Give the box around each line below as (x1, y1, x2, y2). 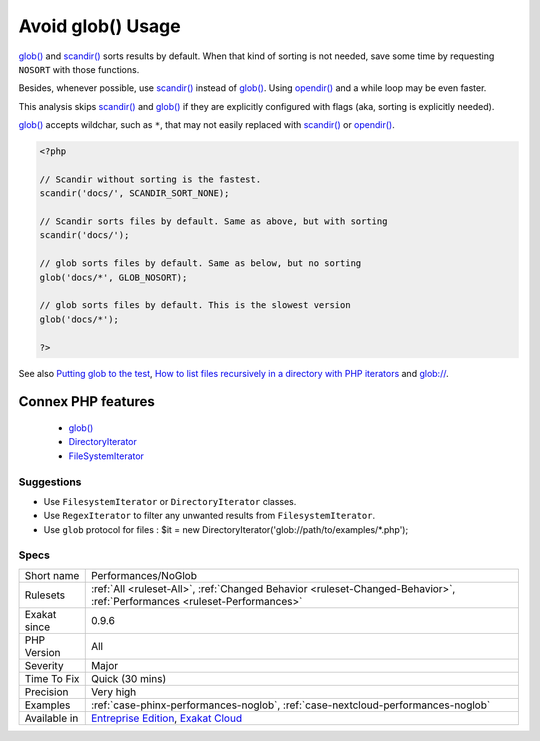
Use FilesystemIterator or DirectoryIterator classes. (43, 495, 297, 507)
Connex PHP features (18, 393, 155, 410)
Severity (24, 658, 64, 672)
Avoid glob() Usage (18, 15, 181, 37)
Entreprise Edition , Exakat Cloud (90, 711, 243, 725)
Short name (24, 568, 80, 582)
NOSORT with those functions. (18, 63, 140, 75)
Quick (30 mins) (90, 671, 167, 685)
